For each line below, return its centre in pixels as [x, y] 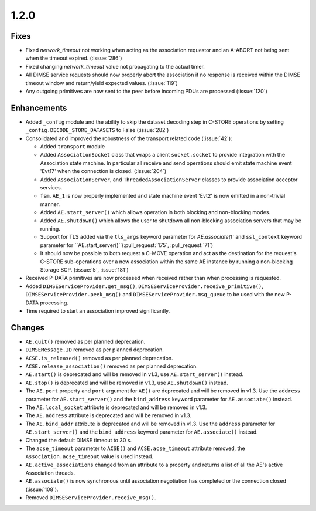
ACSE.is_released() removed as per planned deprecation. [99, 358]
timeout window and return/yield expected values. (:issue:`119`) [102, 83]
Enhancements [39, 108]
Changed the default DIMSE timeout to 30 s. [78, 440]
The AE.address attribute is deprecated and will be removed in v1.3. [109, 415]
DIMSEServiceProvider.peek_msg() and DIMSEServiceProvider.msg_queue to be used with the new [155, 295]
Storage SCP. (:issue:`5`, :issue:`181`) [84, 269]
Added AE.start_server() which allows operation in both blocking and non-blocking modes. [155, 212]
